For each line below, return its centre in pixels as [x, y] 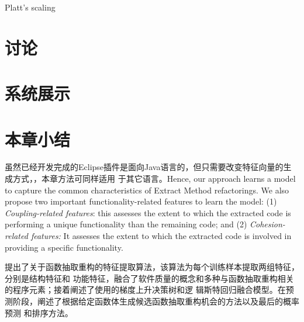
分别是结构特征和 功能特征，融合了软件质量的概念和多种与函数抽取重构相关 [149, 278]
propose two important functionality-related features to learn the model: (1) [141, 201]
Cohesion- [267, 224]
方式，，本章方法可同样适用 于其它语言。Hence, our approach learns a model [154, 179]
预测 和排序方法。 [39, 312]
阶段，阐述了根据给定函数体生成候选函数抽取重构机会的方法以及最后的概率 [156, 301]
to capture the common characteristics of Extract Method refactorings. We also [147, 190]
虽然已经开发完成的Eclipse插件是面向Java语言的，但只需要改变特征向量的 [144, 167]
